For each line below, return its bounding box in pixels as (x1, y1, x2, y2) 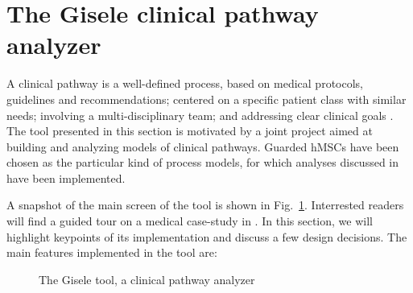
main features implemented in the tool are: (6, 244, 217, 261)
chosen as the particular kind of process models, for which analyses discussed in (6, 154, 399, 171)
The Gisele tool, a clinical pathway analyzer (39, 270, 255, 287)
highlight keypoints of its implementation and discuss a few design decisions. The (6, 228, 407, 245)
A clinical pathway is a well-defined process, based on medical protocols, (6, 75, 363, 92)
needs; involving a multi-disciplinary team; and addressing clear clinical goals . (6, 106, 394, 123)
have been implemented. (6, 169, 126, 186)
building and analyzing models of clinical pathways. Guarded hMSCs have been (6, 138, 399, 155)
